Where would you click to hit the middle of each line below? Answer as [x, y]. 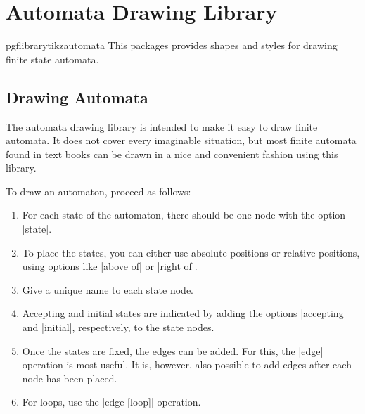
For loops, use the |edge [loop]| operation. [111, 402]
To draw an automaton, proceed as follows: [98, 191]
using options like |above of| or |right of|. [110, 266]
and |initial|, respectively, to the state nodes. [118, 327]
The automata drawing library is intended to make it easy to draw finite [162, 126]
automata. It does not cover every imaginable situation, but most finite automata [181, 140]
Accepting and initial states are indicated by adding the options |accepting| [184, 313]
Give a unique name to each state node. [108, 289]
